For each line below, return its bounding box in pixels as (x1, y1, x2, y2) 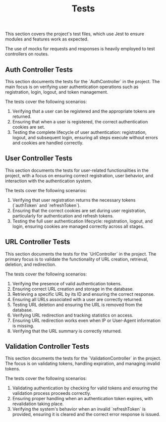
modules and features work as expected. (5, 36, 89, 42)
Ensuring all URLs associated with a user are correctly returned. (12, 296, 143, 302)
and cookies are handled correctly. (12, 140, 84, 146)
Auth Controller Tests (5, 65, 73, 74)
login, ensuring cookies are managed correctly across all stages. (12, 223, 145, 229)
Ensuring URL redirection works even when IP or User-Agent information (12, 317, 161, 323)
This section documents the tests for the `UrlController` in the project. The (5, 251, 157, 257)
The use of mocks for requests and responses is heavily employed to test (5, 46, 155, 52)
